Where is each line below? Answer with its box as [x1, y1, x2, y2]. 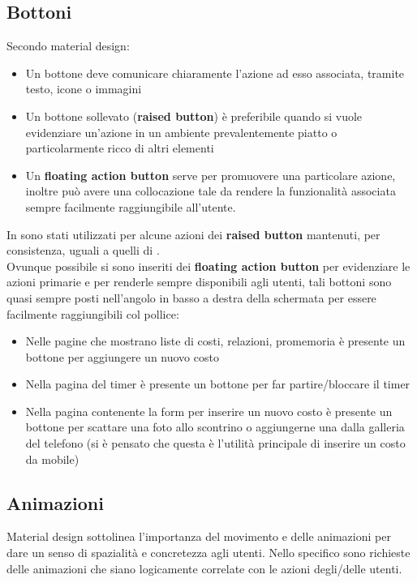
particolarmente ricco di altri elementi [25, 139, 214, 156]
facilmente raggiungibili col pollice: [6, 305, 179, 322]
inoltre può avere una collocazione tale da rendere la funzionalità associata [25, 182, 396, 199]
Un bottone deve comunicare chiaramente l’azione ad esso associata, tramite [25, 64, 405, 81]
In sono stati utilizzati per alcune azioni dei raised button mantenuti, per [6, 225, 380, 242]
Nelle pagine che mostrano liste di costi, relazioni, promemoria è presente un [25, 332, 406, 349]
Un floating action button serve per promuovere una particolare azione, [25, 166, 396, 183]
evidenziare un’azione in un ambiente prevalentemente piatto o [25, 123, 337, 140]
